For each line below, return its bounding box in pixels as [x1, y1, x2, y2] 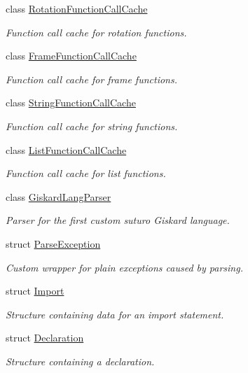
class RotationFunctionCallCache [6, 1, 148, 15]
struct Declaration [6, 330, 84, 345]
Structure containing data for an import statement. [6, 307, 224, 321]
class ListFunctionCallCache [6, 142, 127, 157]
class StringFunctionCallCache [6, 95, 136, 110]
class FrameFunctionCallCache [6, 48, 137, 63]
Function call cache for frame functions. [6, 71, 177, 86]
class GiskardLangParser [6, 189, 111, 204]
